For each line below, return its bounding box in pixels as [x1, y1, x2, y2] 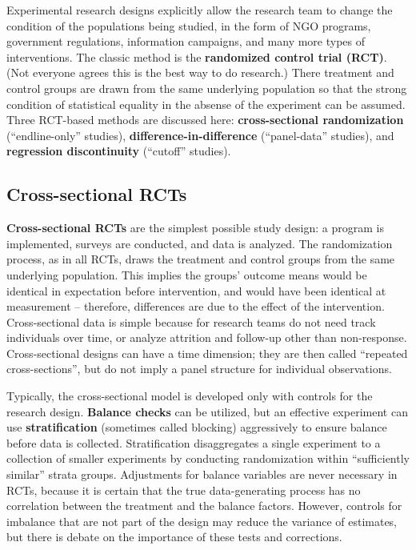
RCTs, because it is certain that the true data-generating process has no [6, 481, 361, 498]
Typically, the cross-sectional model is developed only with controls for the [6, 387, 373, 404]
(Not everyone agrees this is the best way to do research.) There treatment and [6, 64, 394, 81]
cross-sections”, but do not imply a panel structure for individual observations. [6, 360, 392, 377]
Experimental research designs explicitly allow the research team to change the [6, 2, 393, 18]
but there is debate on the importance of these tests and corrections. [6, 528, 342, 545]
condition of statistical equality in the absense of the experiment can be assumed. [6, 95, 406, 112]
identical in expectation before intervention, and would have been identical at [6, 282, 386, 299]
